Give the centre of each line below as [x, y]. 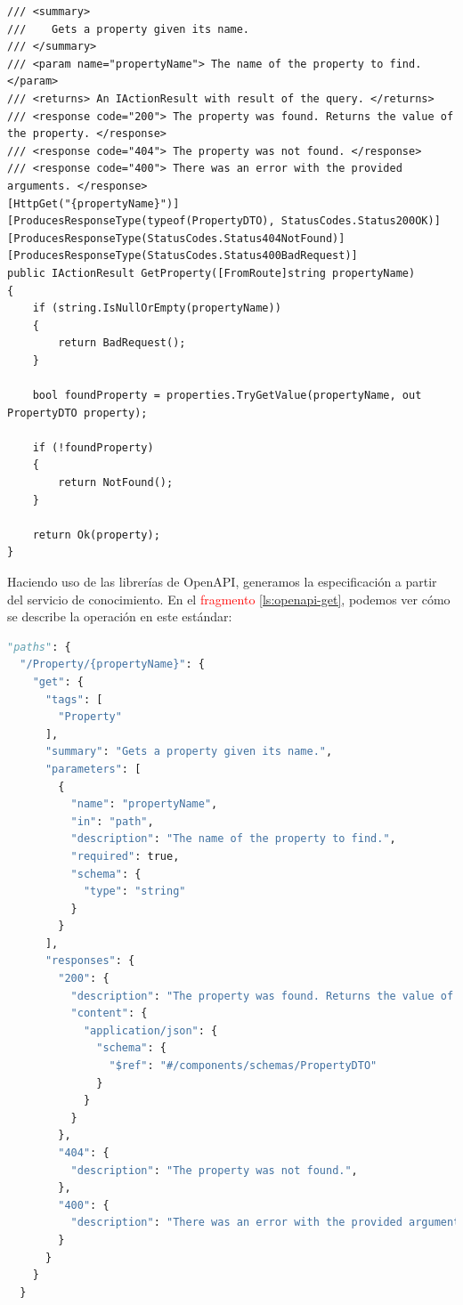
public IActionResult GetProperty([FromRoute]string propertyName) [211, 273]
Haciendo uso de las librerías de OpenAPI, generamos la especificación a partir [222, 581]
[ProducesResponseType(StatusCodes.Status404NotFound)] [176, 238]
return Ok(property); [96, 535]
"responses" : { [90, 961]
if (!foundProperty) [93, 447]
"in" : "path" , [112, 821]
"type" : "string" [134, 892]
